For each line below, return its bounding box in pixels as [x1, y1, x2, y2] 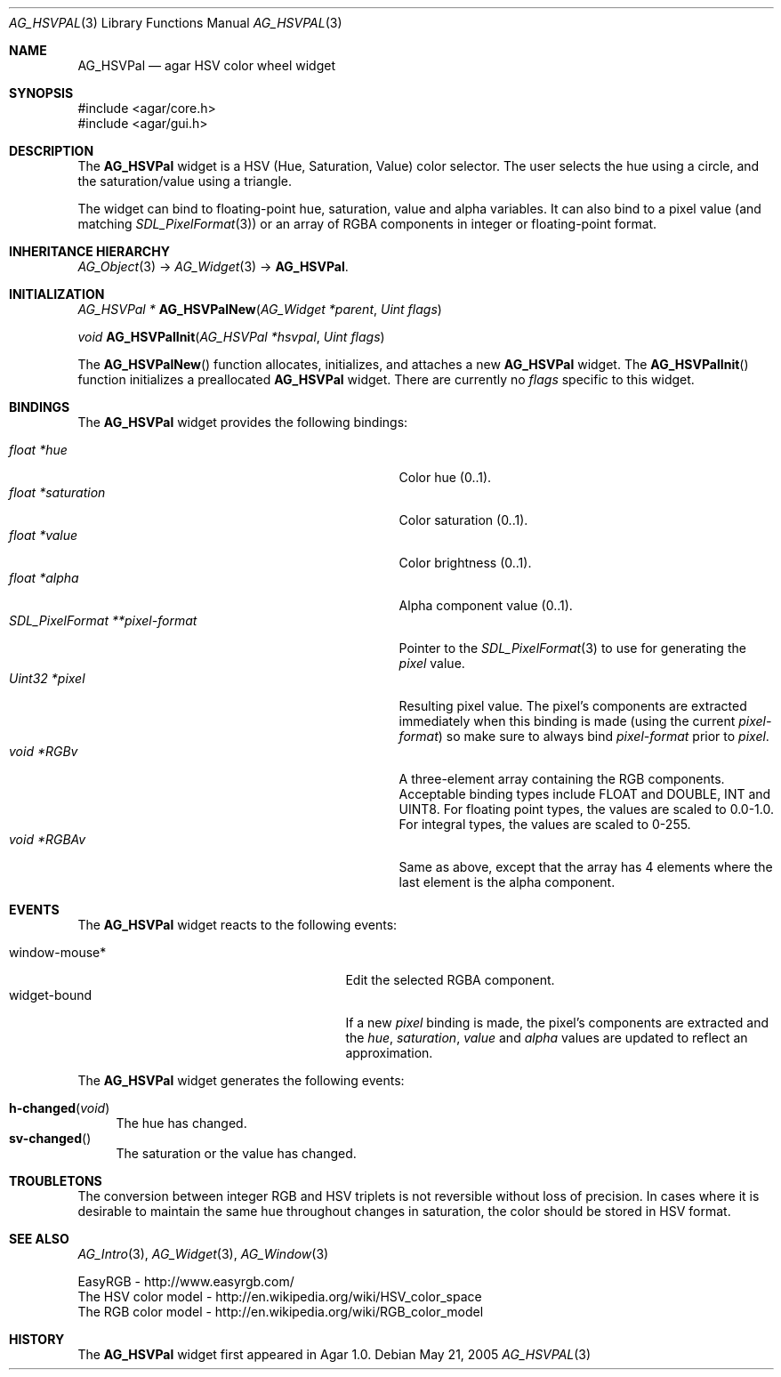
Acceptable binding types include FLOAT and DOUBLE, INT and [399, 786, 771, 801]
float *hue [9, 442, 68, 457]
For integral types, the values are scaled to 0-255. [399, 817, 691, 832]
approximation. [345, 1045, 433, 1060]
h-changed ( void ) [9, 1100, 110, 1115]
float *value [9, 527, 78, 543]
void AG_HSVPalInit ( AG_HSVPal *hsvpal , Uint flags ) [77, 329, 385, 344]
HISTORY [9, 1332, 65, 1347]
